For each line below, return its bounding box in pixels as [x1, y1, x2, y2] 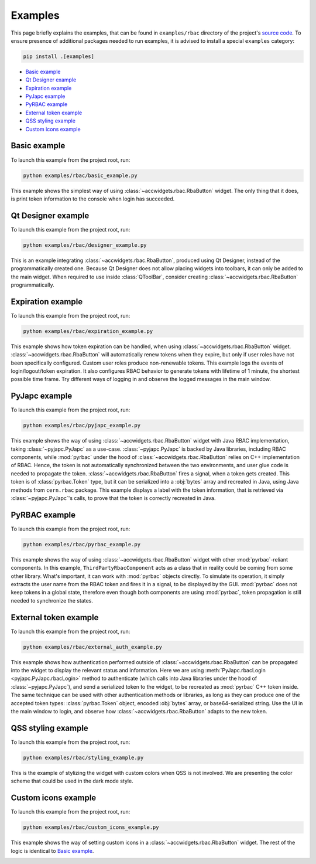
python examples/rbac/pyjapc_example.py [23, 422, 140, 429]
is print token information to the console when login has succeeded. [11, 195, 175, 202]
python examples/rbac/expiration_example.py [23, 328, 153, 334]
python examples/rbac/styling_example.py [23, 754, 144, 761]
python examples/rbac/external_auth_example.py [23, 644, 162, 650]
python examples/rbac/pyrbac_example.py [23, 541, 140, 547]
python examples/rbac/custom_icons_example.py [23, 824, 159, 831]
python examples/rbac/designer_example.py [23, 241, 147, 249]
